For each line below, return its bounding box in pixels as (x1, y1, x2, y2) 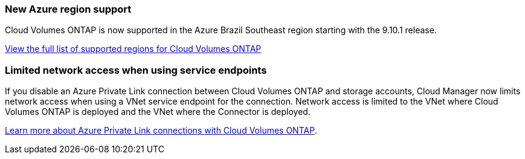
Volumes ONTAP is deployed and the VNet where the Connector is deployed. (5, 106, 311, 117)
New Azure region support (5, 3, 132, 15)
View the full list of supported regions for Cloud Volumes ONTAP (5, 44, 262, 54)
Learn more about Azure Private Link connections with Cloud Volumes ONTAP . (5, 125, 317, 136)
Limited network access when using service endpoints (5, 63, 267, 76)
